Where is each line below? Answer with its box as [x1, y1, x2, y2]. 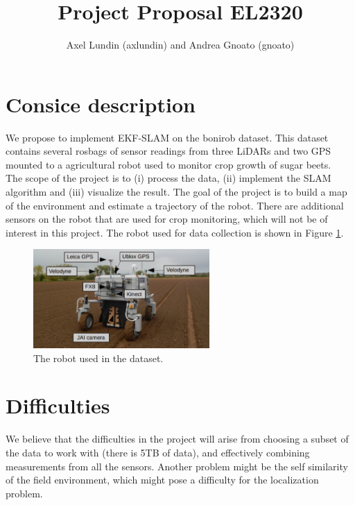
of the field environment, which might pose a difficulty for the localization [6, 472, 319, 487]
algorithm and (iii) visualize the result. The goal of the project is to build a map [6, 185, 347, 199]
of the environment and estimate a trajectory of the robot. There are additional [6, 198, 344, 212]
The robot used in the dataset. [33, 350, 164, 365]
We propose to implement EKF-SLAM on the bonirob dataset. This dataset [6, 130, 329, 144]
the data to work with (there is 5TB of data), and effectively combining [6, 445, 310, 459]
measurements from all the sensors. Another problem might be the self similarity [6, 459, 348, 473]
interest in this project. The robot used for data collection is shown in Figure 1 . [6, 225, 344, 239]
